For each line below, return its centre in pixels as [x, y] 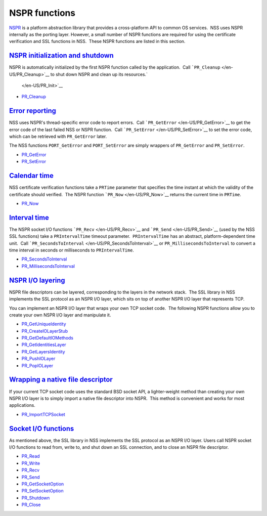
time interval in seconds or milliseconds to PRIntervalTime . [72, 250]
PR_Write [31, 463]
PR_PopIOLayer [37, 365]
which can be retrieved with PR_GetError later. [58, 136]
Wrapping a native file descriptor [61, 380]
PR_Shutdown [36, 498]
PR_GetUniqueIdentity [44, 324]
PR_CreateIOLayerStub [45, 331]
